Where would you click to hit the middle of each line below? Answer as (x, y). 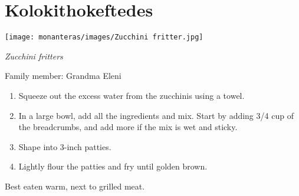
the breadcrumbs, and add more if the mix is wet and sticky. (128, 127)
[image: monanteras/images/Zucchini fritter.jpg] (104, 37)
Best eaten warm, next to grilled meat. (75, 186)
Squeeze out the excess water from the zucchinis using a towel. (132, 95)
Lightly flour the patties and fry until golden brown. (113, 166)
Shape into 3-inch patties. (65, 146)
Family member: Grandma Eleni (63, 76)
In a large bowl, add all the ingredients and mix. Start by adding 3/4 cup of (156, 115)
